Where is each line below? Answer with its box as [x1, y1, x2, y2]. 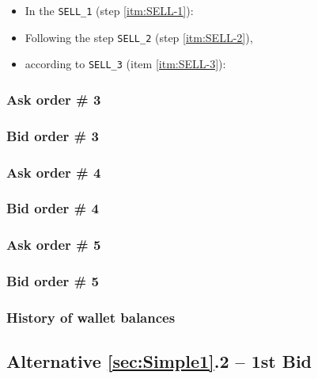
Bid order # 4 [6, 198, 99, 218]
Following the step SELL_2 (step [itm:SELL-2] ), [25, 29, 253, 45]
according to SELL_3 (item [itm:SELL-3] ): [25, 56, 226, 72]
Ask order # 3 [6, 89, 101, 109]
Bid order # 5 [6, 271, 99, 291]
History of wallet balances [6, 307, 176, 327]
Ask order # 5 [6, 235, 101, 255]
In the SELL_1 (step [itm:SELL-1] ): [25, 2, 194, 18]
